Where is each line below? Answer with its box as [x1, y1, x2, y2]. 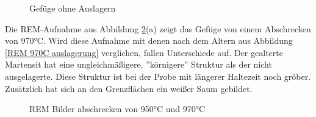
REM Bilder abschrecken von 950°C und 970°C [29, 102, 206, 115]
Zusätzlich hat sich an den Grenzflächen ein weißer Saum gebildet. [5, 82, 253, 94]
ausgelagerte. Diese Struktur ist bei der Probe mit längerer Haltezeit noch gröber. [5, 69, 311, 82]
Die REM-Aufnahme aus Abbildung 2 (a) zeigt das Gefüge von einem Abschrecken [5, 22, 311, 35]
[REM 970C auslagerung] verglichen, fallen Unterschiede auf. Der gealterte [5, 46, 283, 58]
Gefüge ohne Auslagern [29, 2, 116, 14]
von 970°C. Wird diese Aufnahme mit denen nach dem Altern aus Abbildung [5, 34, 293, 47]
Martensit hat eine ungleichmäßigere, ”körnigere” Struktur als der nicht [5, 58, 272, 71]
